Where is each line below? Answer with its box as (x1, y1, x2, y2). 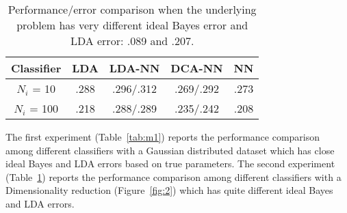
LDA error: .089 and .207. (70, 33, 194, 48)
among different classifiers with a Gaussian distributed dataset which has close (5, 143, 335, 157)
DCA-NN (170, 60, 223, 76)
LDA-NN (109, 60, 160, 76)
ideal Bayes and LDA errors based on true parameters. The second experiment (5, 156, 335, 171)
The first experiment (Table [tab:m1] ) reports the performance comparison (5, 130, 320, 143)
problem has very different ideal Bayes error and (16, 17, 248, 33)
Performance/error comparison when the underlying (8, 1, 257, 17)
